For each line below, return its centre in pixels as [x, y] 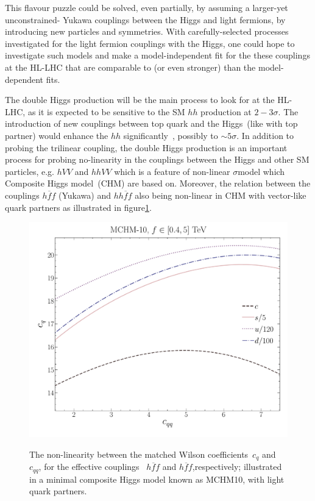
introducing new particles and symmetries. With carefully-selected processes [147, 31]
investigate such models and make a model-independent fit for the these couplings [157, 55]
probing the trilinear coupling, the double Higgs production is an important [146, 147]
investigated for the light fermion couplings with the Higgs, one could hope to [150, 43]
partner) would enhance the [57, 135]
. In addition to [265, 135]
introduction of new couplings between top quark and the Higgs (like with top [151, 123]
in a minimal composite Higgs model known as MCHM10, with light [157, 479]
